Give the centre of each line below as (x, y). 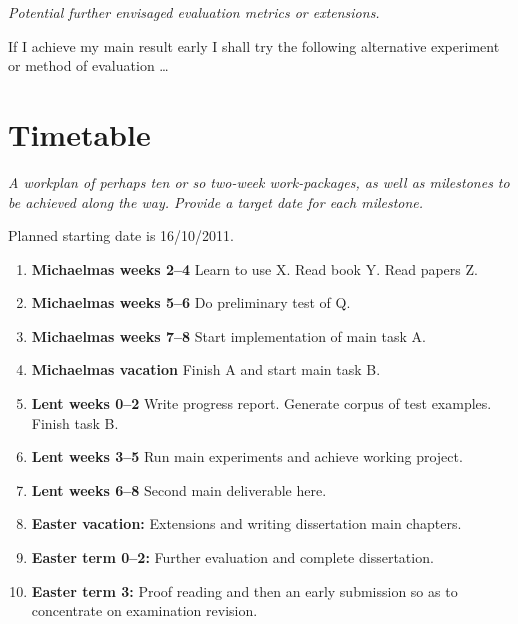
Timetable (79, 133)
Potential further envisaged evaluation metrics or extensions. (194, 12)
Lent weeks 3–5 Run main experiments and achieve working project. (247, 456)
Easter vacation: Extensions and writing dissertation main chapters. (246, 523)
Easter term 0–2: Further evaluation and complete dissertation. (232, 557)
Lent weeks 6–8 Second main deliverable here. (179, 489)
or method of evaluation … (88, 65)
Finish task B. (75, 422)
